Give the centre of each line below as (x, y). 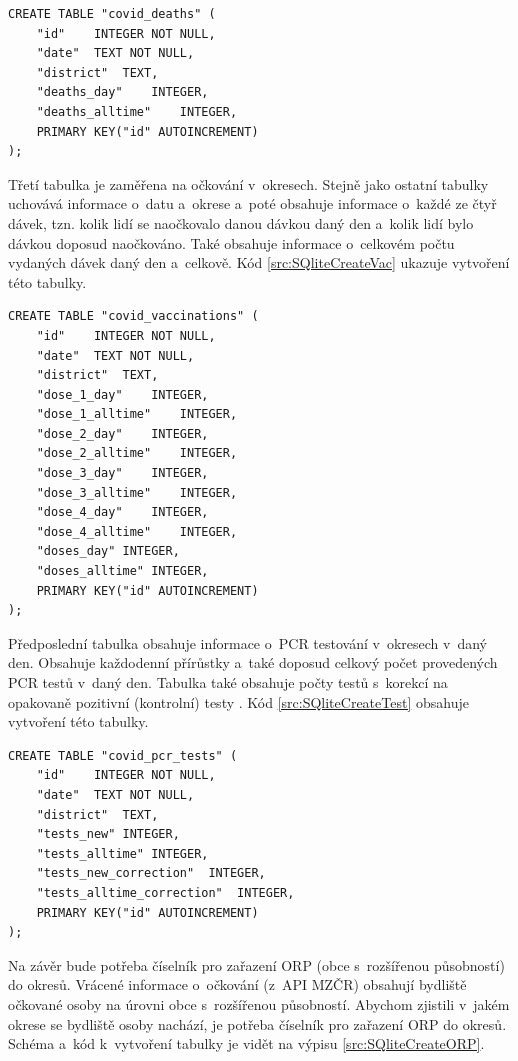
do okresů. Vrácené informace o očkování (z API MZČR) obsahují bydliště (237, 984)
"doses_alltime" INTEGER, (122, 571)
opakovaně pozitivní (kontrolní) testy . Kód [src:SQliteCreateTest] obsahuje (238, 701)
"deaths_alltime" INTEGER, (137, 111)
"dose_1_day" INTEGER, (122, 394)
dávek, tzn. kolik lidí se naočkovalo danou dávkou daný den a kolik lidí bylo (241, 222)
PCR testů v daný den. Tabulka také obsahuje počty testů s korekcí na (228, 682)
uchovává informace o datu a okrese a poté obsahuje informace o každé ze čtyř (252, 203)
